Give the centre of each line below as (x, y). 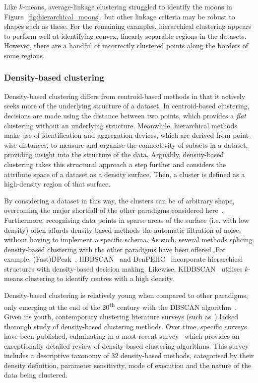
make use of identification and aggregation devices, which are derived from (117, 135)
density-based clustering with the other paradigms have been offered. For (115, 249)
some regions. (24, 55)
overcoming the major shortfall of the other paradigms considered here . (114, 210)
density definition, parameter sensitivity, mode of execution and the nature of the (128, 365)
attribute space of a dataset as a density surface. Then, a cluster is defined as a (125, 174)
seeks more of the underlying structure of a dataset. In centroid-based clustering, (127, 106)
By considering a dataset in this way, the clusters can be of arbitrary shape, (119, 200)
